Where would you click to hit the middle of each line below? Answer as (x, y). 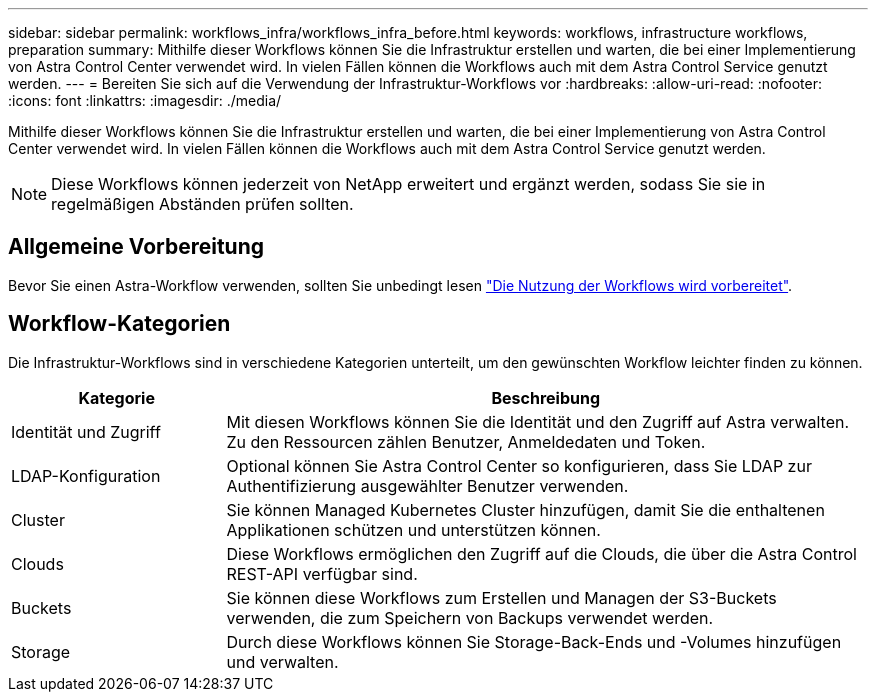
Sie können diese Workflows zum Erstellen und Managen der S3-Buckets (501, 597)
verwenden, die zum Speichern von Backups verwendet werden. (470, 617)
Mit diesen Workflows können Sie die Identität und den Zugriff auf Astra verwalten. (538, 421)
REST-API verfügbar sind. (322, 573)
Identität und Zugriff (86, 431)
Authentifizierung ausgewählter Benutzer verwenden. (427, 485)
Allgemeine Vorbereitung (136, 247)
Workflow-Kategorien (119, 324)
